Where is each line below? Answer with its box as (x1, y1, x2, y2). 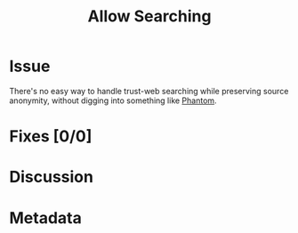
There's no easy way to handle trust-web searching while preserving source (9, 85, 289, 96)
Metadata (9, 207, 82, 228)
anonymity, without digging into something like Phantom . (9, 95, 217, 106)
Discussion (9, 167, 93, 188)
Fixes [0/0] (9, 126, 93, 147)
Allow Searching (87, 6, 212, 27)
